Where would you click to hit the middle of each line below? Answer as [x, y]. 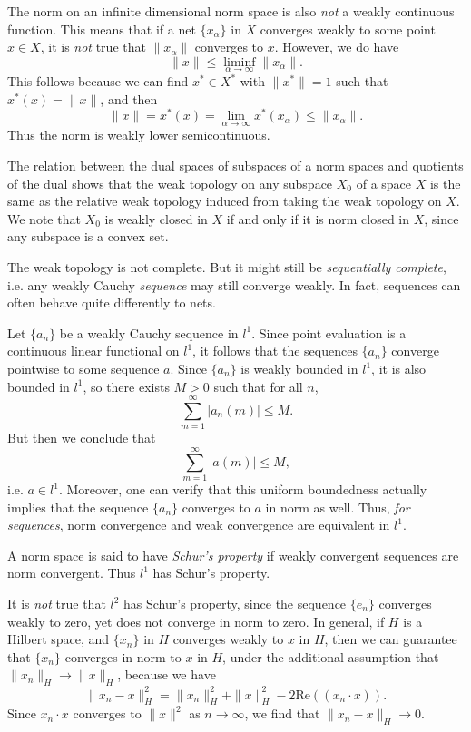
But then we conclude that [82, 438]
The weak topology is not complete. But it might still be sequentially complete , [227, 267]
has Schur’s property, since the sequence [235, 604]
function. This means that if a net [102, 29]
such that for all [258, 386]
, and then [129, 98]
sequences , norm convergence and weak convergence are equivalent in [199, 525]
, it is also [399, 369]
